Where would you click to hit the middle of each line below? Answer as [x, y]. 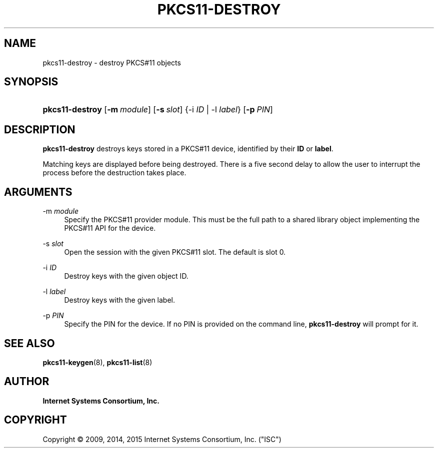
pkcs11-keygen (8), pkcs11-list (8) [97, 362]
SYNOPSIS [31, 82]
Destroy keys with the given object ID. [126, 276]
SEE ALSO [29, 343]
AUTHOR [27, 382]
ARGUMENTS [38, 192]
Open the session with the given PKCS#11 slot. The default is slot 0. [175, 252]
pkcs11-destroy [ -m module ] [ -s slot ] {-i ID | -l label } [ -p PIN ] [158, 110]
